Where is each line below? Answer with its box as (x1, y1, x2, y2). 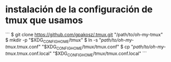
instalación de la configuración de (5, 4, 153, 15)
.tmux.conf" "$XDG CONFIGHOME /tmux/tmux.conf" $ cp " (15, 44, 134, 51)
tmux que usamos (5, 14, 83, 26)
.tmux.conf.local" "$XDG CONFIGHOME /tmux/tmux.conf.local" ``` (15, 50, 147, 57)
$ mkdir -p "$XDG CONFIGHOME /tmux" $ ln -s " (5, 37, 101, 44)
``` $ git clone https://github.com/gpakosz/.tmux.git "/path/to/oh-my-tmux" (5, 31, 163, 37)
